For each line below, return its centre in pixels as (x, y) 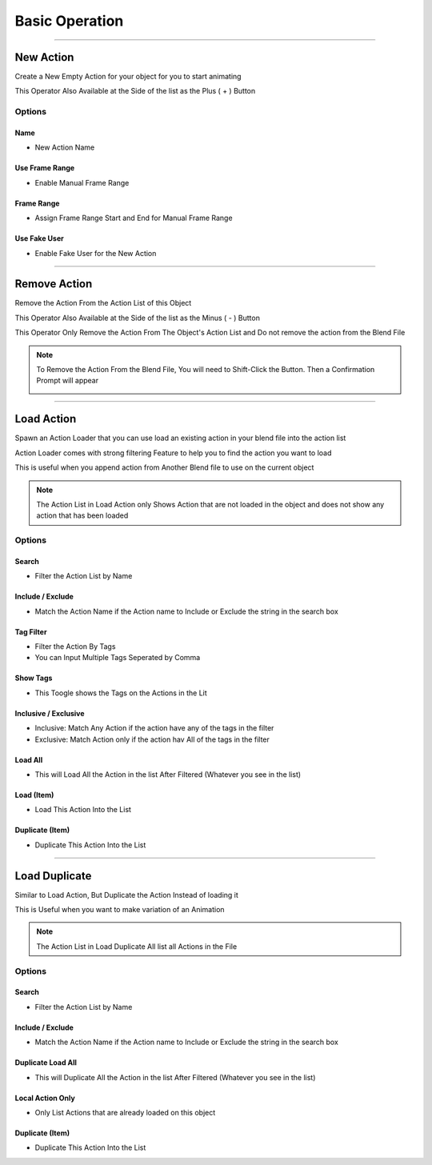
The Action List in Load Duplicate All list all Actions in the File (137, 946)
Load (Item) (34, 795)
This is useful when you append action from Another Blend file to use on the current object (164, 467)
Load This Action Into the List (83, 810)
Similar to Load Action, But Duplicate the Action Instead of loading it (127, 895)
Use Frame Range (45, 168)
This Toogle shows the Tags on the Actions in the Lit (121, 693)
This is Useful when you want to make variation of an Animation (120, 910)
